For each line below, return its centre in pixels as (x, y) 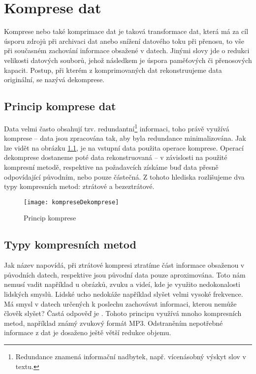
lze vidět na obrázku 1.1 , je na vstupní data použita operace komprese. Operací (124, 147)
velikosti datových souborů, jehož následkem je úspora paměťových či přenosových (128, 60)
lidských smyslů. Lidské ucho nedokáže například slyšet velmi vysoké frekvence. (124, 294)
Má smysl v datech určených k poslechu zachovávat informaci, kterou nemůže (120, 303)
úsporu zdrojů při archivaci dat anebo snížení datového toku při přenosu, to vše (124, 41)
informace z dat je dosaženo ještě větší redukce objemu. (88, 332)
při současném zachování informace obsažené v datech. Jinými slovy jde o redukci (127, 50)
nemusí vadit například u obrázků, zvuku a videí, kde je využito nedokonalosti (122, 284)
